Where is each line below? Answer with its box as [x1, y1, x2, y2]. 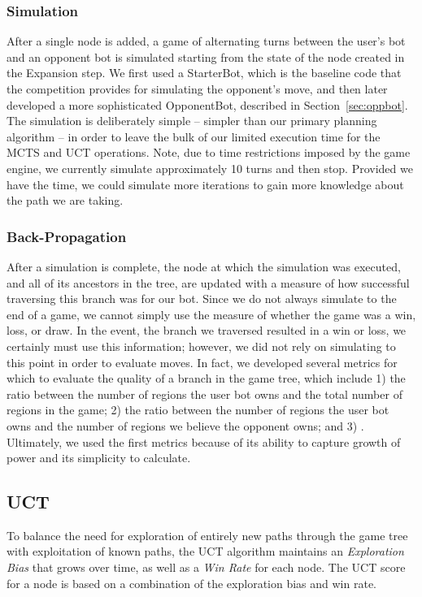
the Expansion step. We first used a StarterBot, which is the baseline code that [7, 64, 402, 81]
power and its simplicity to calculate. [7, 449, 191, 466]
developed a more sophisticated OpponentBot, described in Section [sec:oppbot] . [7, 96, 408, 113]
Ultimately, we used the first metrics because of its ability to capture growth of [7, 433, 401, 450]
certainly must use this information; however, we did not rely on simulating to [7, 337, 396, 354]
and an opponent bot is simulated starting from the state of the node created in [7, 48, 405, 65]
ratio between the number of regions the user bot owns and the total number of [7, 385, 402, 402]
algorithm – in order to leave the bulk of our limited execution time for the [7, 128, 381, 145]
